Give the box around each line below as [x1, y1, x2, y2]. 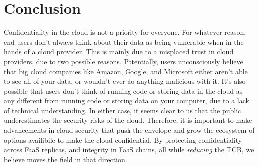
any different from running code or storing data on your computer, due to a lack [4, 95, 249, 106]
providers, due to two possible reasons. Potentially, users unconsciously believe [4, 56, 243, 66]
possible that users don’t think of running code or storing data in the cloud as [4, 85, 243, 96]
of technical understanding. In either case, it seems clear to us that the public [4, 105, 241, 115]
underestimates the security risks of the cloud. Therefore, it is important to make [4, 115, 252, 125]
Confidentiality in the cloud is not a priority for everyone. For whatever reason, [4, 27, 246, 37]
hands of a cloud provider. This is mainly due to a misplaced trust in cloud [4, 46, 234, 57]
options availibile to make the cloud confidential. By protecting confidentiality [4, 134, 242, 145]
